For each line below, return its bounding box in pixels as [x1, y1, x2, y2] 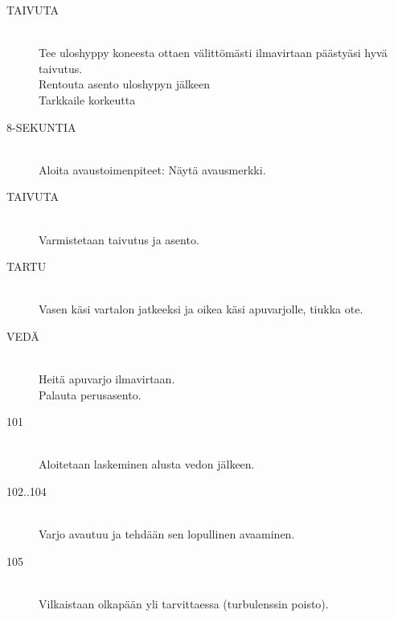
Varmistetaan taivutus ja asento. [39, 231, 199, 248]
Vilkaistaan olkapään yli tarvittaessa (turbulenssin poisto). [39, 595, 329, 612]
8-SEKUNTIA [6, 118, 76, 135]
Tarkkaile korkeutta [39, 91, 136, 108]
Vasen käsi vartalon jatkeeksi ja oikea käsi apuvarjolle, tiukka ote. [39, 301, 363, 317]
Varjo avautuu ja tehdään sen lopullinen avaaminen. [39, 526, 295, 542]
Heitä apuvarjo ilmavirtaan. [39, 370, 175, 387]
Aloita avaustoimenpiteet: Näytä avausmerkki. [39, 161, 266, 178]
